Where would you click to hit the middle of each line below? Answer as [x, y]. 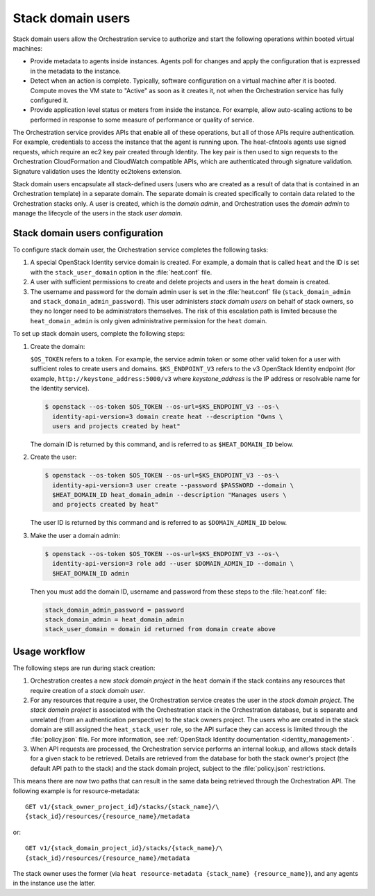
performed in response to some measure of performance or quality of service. [142, 120]
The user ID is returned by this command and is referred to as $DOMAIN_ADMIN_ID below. [159, 523]
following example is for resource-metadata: [76, 791]
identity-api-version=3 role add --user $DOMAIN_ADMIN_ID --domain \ [173, 564]
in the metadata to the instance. [76, 71]
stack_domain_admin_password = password [114, 610]
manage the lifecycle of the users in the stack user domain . [98, 213]
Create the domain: [58, 346]
